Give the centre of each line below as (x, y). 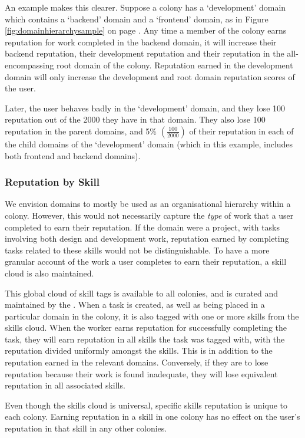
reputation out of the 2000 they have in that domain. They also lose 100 (135, 119)
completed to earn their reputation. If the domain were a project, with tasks (142, 227)
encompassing (29, 65)
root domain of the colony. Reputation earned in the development (175, 65)
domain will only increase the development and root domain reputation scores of (150, 76)
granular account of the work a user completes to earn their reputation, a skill (146, 261)
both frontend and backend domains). (73, 155)
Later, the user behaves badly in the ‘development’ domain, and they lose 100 (145, 108)
